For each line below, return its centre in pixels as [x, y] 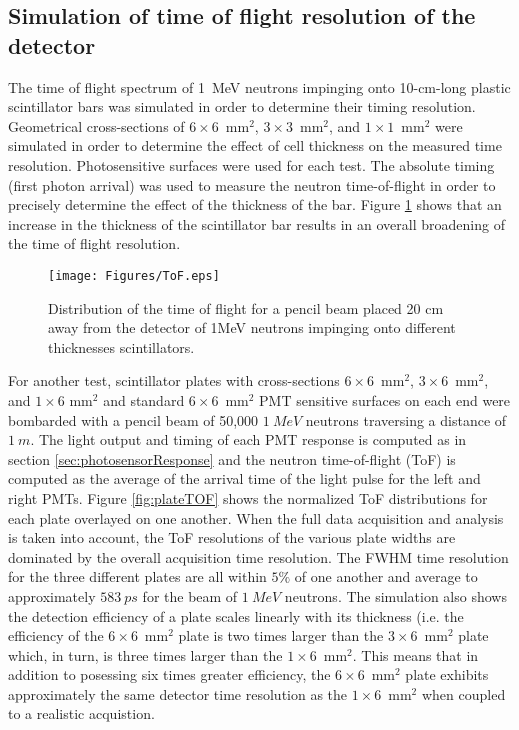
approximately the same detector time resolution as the [178, 693]
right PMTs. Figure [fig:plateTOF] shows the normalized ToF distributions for [248, 497]
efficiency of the [56, 635]
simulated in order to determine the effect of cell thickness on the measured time [255, 145]
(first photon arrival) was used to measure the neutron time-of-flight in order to [252, 184]
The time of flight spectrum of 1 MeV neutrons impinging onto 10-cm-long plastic [259, 86]
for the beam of [190, 595]
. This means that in [415, 654]
